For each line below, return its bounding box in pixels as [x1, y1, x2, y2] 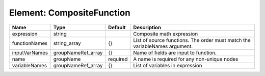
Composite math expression [133, 30, 198, 37]
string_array [53, 39, 81, 46]
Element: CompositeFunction [9, 7, 131, 18]
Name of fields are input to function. [133, 49, 217, 56]
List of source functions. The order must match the [133, 37, 251, 43]
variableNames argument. [133, 43, 193, 50]
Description [133, 24, 161, 31]
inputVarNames [12, 49, 48, 56]
